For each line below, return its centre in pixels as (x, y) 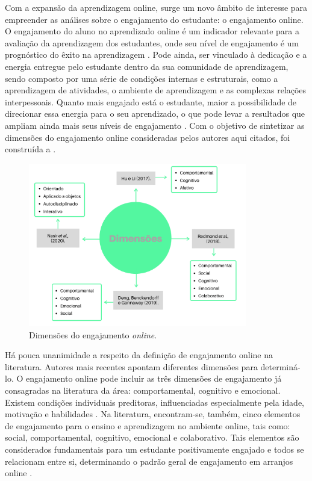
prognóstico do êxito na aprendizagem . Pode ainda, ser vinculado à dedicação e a (156, 54)
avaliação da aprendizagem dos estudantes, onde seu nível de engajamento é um (152, 42)
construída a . (30, 149)
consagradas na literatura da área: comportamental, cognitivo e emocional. (143, 390)
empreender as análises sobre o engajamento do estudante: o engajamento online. (154, 19)
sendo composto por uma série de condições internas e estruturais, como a (142, 78)
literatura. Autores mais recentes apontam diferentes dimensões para (131, 366)
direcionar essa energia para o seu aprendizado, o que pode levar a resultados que (155, 113)
